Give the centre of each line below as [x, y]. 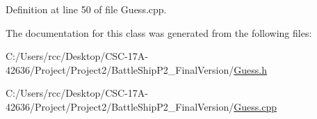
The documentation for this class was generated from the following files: [159, 32]
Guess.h [250, 69]
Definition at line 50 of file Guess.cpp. [86, 9]
